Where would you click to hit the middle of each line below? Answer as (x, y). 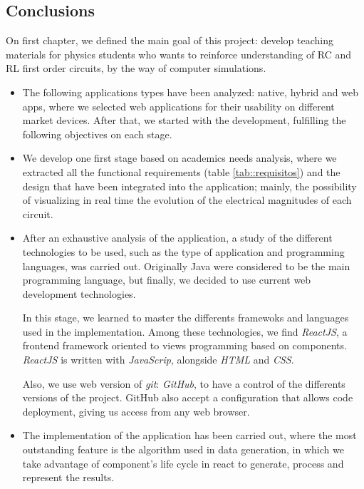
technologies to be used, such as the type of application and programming (183, 251)
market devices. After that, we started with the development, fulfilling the (184, 120)
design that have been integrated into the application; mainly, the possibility (189, 186)
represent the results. (68, 477)
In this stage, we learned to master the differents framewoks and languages (186, 318)
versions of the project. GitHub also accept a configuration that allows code (188, 397)
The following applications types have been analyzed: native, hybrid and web (190, 92)
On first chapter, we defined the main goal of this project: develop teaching (170, 40)
